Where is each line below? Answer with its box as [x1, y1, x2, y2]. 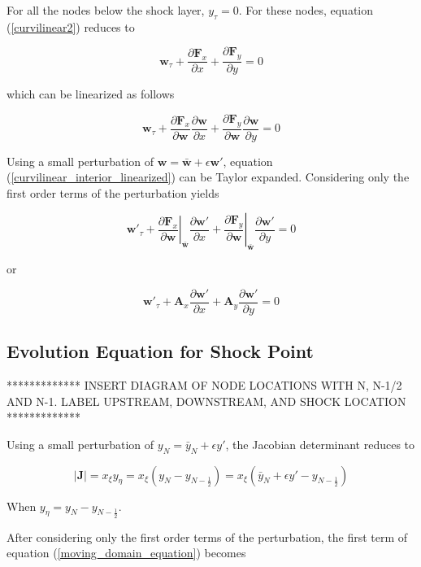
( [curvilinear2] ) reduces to [7, 18, 135, 35]
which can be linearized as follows [7, 85, 175, 102]
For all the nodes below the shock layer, [7, 2, 205, 18]
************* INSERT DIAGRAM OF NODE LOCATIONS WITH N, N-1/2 [7, 377, 402, 394]
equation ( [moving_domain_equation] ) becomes [7, 544, 246, 561]
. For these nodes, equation [238, 2, 374, 18]
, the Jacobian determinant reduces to [225, 435, 415, 452]
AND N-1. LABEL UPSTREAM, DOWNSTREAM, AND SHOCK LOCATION [7, 392, 406, 409]
